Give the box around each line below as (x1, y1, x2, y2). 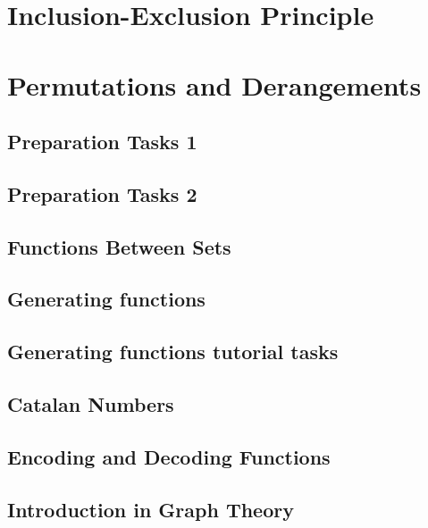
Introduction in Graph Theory (7, 495, 294, 523)
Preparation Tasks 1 (7, 128, 197, 155)
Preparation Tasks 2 (7, 180, 197, 207)
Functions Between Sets (7, 232, 231, 260)
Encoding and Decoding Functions (7, 442, 331, 470)
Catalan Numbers (7, 390, 174, 418)
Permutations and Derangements (7, 66, 422, 103)
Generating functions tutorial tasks (7, 338, 339, 365)
